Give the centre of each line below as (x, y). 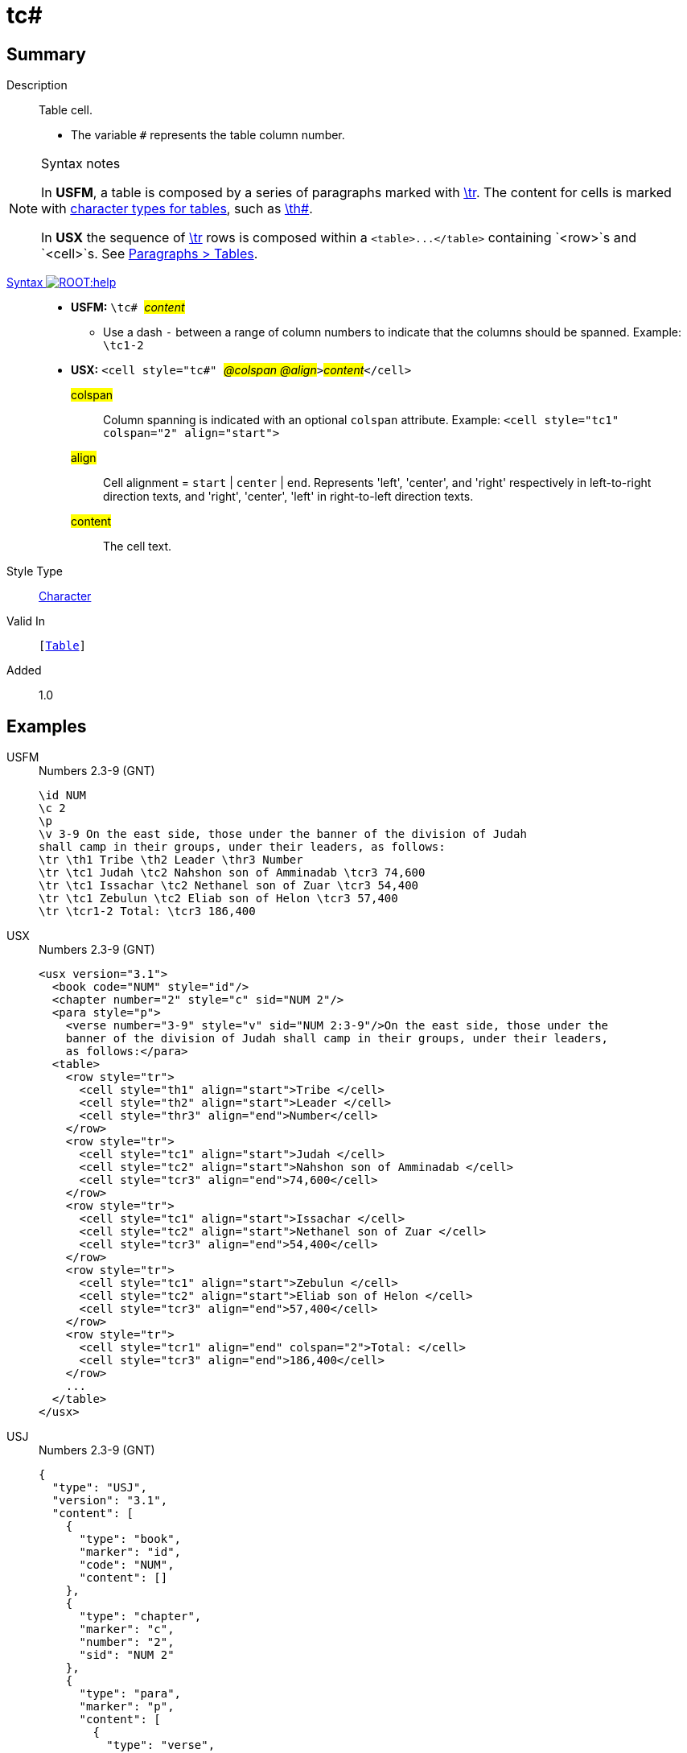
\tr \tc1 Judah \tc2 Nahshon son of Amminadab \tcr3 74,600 (232, 873)
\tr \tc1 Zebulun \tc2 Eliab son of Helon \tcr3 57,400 (218, 899)
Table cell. (66, 110)
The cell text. (138, 547)
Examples (47, 726)
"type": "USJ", (99, 1488)
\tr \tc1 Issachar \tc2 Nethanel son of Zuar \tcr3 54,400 (229, 886)
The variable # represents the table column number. (208, 135)
